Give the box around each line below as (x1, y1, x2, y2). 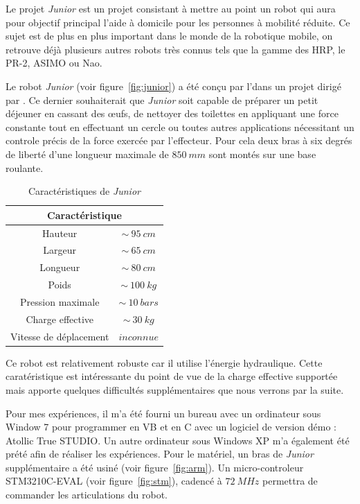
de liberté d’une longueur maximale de (6, 146, 169, 161)
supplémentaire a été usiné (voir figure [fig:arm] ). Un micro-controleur (6, 460, 304, 474)
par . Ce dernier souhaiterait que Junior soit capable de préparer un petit (6, 92, 318, 107)
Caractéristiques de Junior (28, 184, 141, 198)
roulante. (6, 160, 44, 175)
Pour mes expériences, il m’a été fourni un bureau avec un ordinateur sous (6, 406, 321, 420)
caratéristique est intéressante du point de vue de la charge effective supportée (6, 369, 338, 383)
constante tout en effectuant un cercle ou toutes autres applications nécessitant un (6, 119, 354, 134)
